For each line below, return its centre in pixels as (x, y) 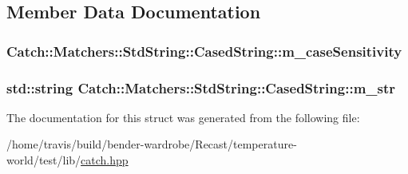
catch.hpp (105, 160)
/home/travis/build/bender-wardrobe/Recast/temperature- (152, 144)
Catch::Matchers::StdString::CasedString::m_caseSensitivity (204, 51)
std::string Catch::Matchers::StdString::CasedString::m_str (201, 87)
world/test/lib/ (44, 160)
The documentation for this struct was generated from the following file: (183, 117)
